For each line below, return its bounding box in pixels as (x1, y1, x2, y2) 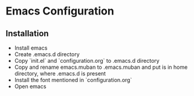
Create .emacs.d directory (14, 51, 80, 58)
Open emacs (14, 83, 47, 90)
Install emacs (14, 44, 48, 51)
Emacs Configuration (5, 4, 114, 18)
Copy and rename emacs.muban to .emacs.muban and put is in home (14, 63, 188, 71)
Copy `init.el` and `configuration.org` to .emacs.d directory (14, 57, 160, 64)
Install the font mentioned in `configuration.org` (14, 77, 132, 83)
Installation (5, 28, 49, 39)
